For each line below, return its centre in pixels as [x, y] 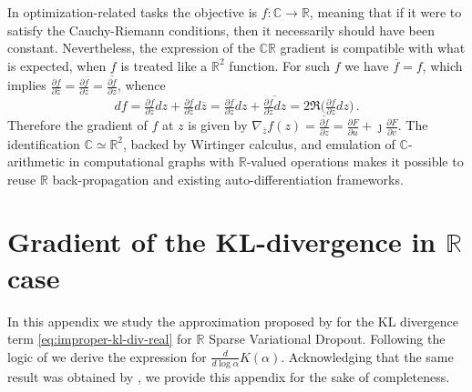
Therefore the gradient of [77, 125]
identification [44, 143]
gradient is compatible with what [373, 48]
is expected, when [57, 65]
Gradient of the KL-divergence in [222, 241]
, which [442, 65]
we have [367, 65]
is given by [218, 125]
